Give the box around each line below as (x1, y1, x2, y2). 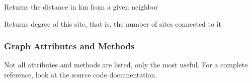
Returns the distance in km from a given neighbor (4, 2, 158, 12)
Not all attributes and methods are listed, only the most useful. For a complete (4, 59, 248, 70)
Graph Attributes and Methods (4, 40, 135, 52)
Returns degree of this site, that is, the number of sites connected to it (4, 18, 222, 29)
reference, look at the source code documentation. (4, 69, 157, 79)
